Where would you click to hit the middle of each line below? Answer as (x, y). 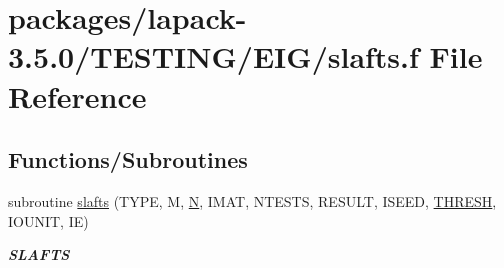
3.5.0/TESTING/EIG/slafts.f (213, 56)
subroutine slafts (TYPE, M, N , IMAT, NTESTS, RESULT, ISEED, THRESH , (252, 200)
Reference (77, 95)
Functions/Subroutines (128, 159)
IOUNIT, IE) (48, 220)
